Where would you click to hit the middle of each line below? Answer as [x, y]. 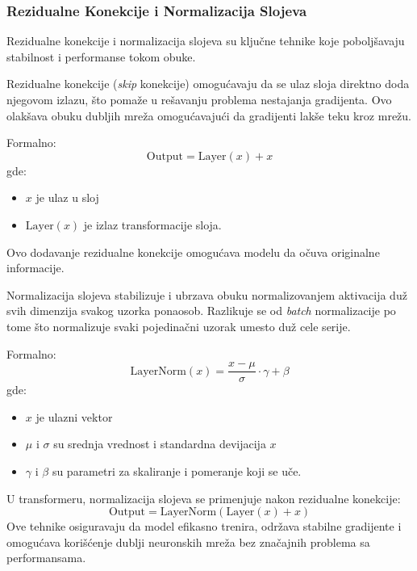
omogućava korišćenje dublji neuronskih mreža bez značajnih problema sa [188, 542]
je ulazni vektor [74, 416]
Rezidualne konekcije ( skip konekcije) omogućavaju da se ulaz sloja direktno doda [208, 84]
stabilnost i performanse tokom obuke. [101, 56]
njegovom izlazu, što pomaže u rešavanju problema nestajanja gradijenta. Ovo [199, 99]
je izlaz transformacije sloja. [152, 224]
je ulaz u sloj [67, 197]
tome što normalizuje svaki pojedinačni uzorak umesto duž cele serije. [179, 326]
